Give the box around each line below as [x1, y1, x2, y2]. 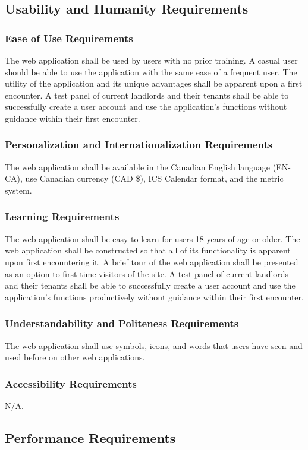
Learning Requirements [5, 209, 120, 224]
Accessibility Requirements [5, 376, 137, 391]
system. [5, 183, 32, 196]
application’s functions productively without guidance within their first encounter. [5, 290, 304, 303]
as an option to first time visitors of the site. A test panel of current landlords [5, 267, 289, 280]
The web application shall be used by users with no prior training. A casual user [5, 54, 298, 66]
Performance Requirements [5, 428, 176, 446]
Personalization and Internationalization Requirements [5, 137, 273, 152]
